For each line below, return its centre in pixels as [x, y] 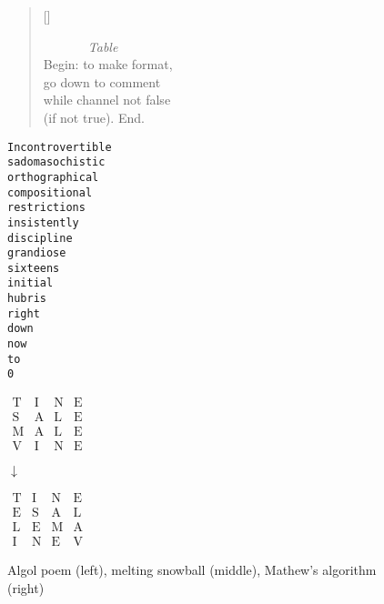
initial [30, 283]
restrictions [46, 208]
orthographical [53, 177]
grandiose [37, 253]
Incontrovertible [60, 147]
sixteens [34, 268]
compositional [50, 192]
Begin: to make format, [108, 64]
